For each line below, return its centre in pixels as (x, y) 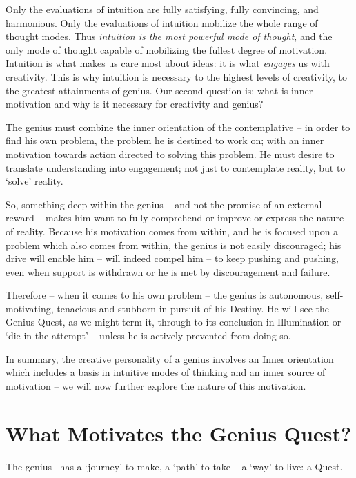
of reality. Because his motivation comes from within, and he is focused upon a (172, 231)
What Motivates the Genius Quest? (179, 433)
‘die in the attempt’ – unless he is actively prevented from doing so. (148, 336)
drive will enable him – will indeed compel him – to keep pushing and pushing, (172, 258)
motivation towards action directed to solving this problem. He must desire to (170, 153)
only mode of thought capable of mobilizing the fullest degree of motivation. (167, 49)
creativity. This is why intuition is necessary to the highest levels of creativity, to (176, 76)
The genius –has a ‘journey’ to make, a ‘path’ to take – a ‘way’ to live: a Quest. (174, 466)
